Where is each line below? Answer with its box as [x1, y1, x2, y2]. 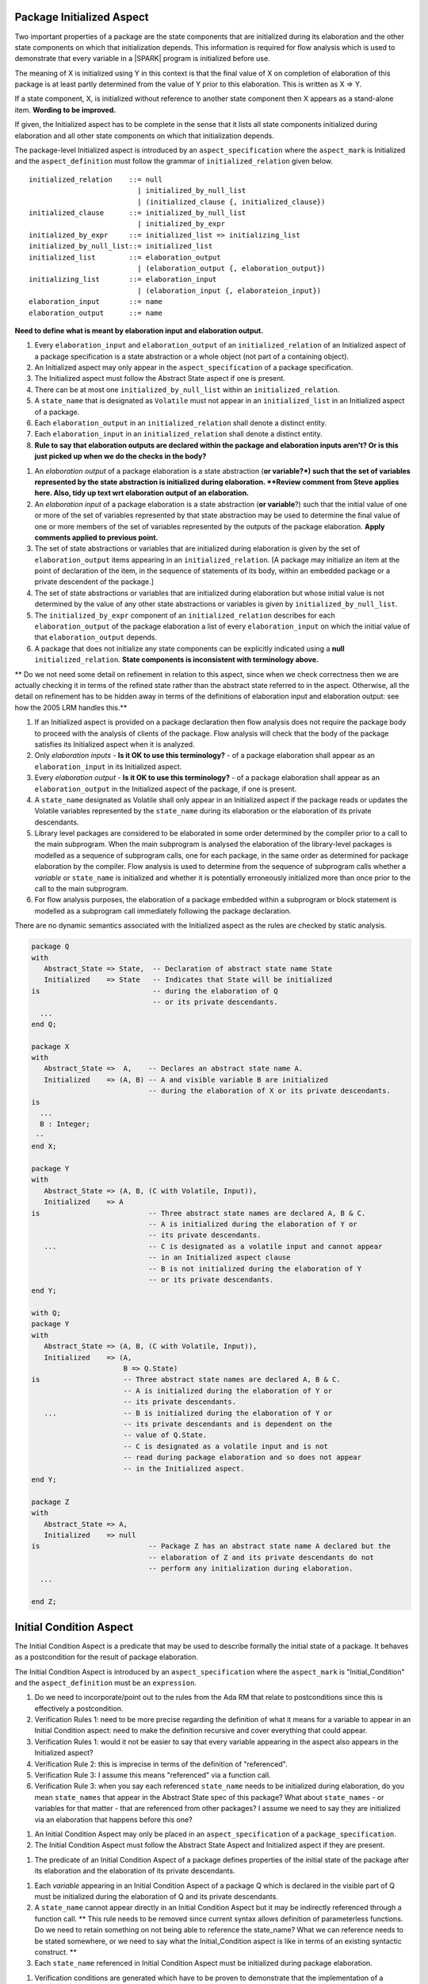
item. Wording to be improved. [14, 105, 117, 114]
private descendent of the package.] [34, 577, 155, 586]
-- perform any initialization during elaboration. [147, 1564, 353, 1573]
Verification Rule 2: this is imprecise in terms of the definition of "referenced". [34, 1759, 289, 1769]
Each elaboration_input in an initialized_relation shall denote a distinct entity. [34, 429, 323, 439]
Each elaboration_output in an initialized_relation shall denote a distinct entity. [34, 418, 327, 428]
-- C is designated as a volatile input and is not [123, 1441, 329, 1451]
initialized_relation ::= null [29, 175, 162, 184]
